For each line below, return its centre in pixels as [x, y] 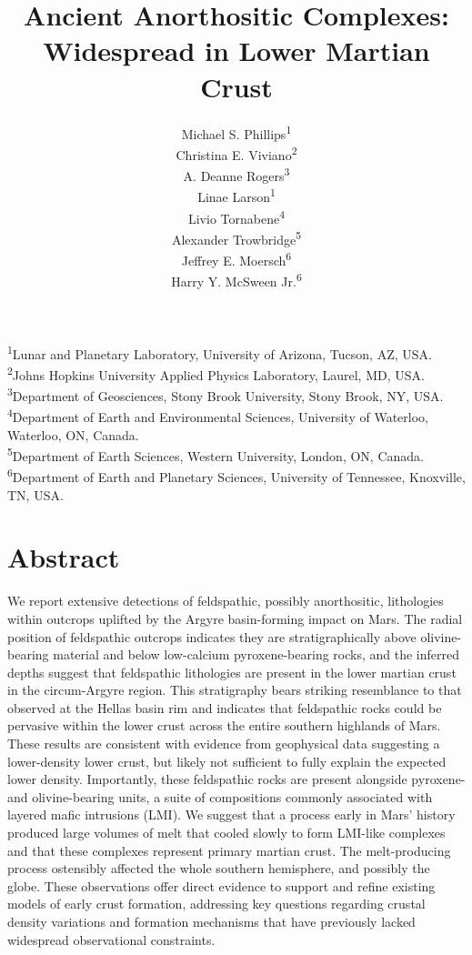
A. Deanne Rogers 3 [236, 174]
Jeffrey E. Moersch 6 [236, 259]
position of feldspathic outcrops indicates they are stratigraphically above [212, 636]
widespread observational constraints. [111, 939]
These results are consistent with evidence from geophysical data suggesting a [224, 744]
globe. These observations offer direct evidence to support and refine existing [221, 885]
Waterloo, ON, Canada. [73, 434]
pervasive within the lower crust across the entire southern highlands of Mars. [224, 725]
